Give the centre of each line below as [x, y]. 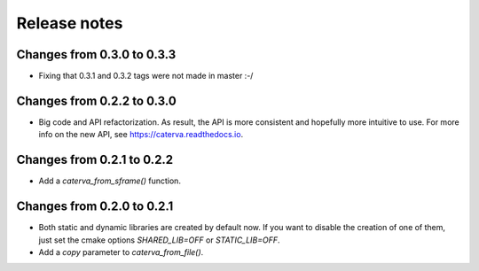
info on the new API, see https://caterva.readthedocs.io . [141, 135]
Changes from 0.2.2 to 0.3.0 [96, 101]
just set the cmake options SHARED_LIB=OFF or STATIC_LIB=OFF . [159, 240]
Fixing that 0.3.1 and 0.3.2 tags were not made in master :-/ [146, 76]
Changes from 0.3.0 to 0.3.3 [96, 54]
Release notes [70, 23]
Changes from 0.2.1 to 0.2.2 [95, 160]
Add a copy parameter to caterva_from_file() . [121, 252]
